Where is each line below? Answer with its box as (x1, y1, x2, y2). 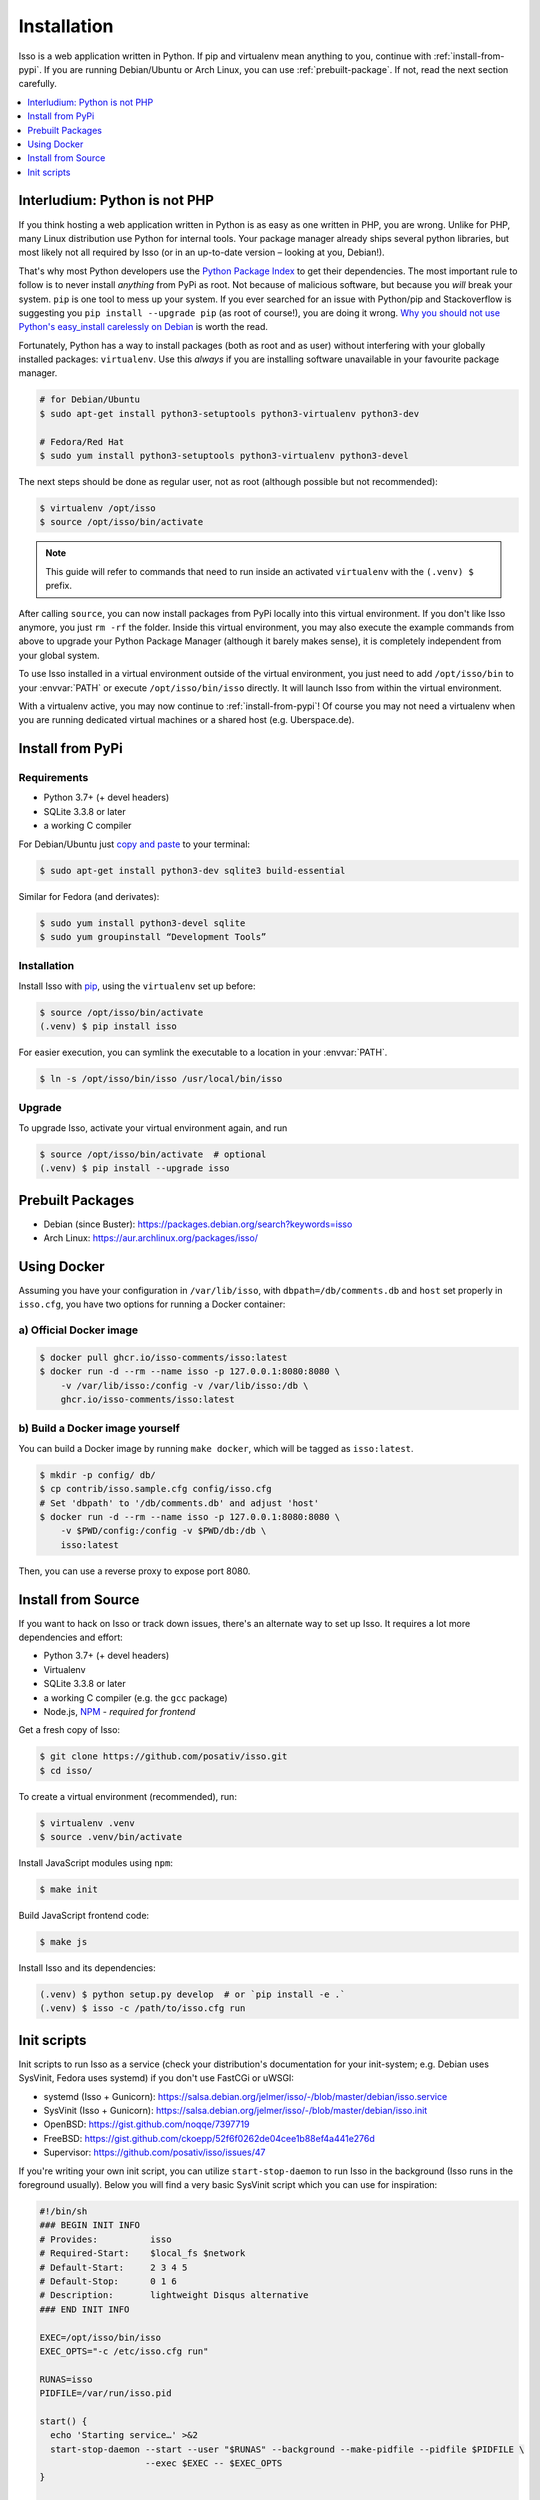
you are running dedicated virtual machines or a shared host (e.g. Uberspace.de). (18, 714, 355, 726)
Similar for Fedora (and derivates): (18, 890, 160, 902)
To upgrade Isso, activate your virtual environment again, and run (18, 1121, 288, 1134)
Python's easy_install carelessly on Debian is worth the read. (18, 321, 269, 333)
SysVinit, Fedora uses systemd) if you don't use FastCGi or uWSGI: (18, 2072, 295, 2084)
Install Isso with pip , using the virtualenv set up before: (18, 980, 256, 992)
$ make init (39, 1884, 99, 1895)
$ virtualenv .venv (39, 1817, 135, 1829)
